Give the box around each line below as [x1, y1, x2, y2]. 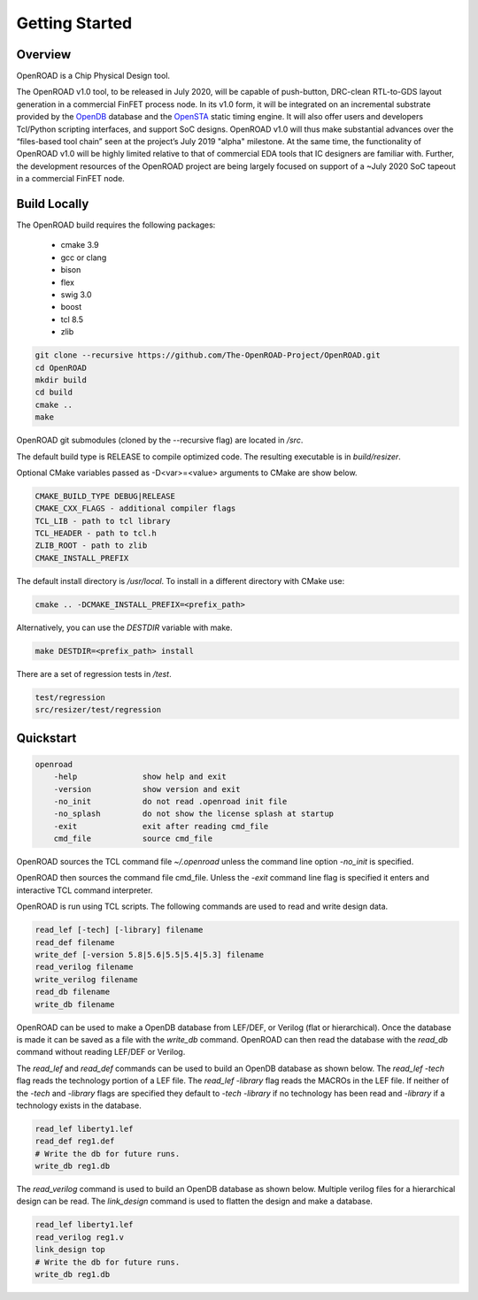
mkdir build [35, 374, 88, 385]
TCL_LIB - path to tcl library [35, 516, 172, 526]
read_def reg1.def [35, 1136, 115, 1146]
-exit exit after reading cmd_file [53, 821, 269, 831]
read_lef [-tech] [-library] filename [35, 925, 204, 935]
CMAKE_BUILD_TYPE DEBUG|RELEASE [35, 491, 176, 501]
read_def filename [35, 937, 115, 947]
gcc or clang [60, 252, 107, 263]
